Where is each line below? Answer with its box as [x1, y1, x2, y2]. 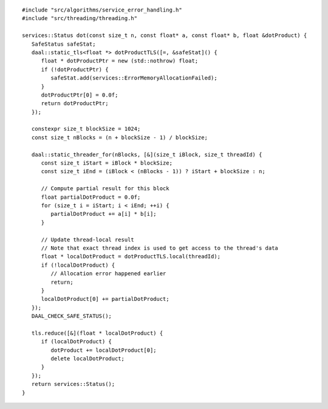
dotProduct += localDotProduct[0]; [50, 346, 157, 354]
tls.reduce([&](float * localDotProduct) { [31, 329, 163, 337]
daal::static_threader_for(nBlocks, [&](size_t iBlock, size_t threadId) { [31, 151, 262, 158]
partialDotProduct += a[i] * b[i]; [50, 210, 157, 218]
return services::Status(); [31, 380, 115, 388]
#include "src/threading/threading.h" [22, 15, 138, 22]
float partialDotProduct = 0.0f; [41, 193, 141, 201]
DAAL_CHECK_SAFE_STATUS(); [31, 313, 112, 320]
